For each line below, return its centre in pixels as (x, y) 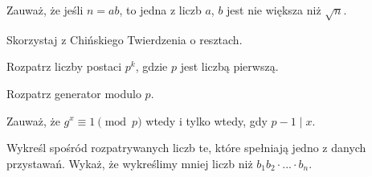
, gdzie (151, 66)
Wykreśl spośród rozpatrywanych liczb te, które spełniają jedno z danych (186, 148)
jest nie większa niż (274, 10)
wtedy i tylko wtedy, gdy (206, 120)
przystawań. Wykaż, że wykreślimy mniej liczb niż (130, 163)
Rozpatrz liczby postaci (64, 66)
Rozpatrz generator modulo (74, 93)
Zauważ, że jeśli (45, 10)
